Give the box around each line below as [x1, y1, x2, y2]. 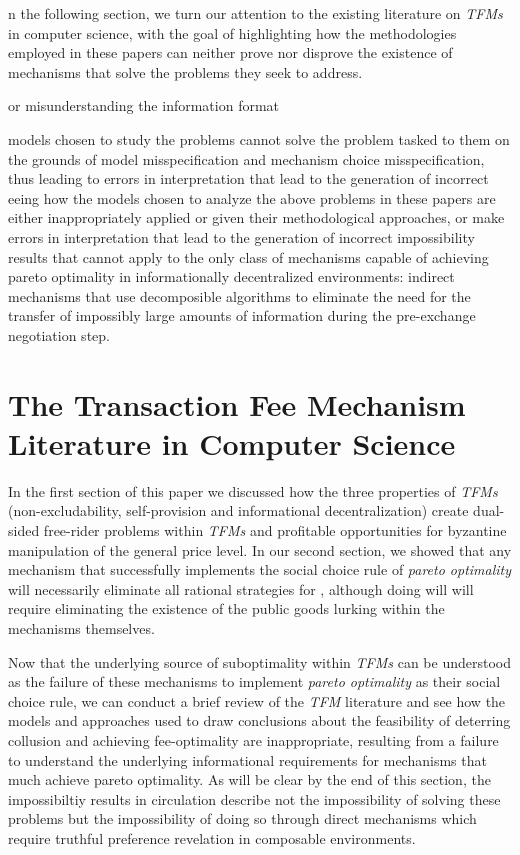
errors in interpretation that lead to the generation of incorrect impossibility [8, 226, 475, 247]
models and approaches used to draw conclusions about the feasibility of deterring [8, 710, 511, 731]
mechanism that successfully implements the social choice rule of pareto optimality [8, 559, 512, 580]
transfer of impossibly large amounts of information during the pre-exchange [8, 305, 476, 326]
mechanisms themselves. [8, 617, 155, 638]
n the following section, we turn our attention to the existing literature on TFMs [8, 3, 503, 23]
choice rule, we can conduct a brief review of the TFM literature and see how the [8, 690, 506, 711]
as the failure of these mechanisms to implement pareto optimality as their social [8, 671, 501, 692]
